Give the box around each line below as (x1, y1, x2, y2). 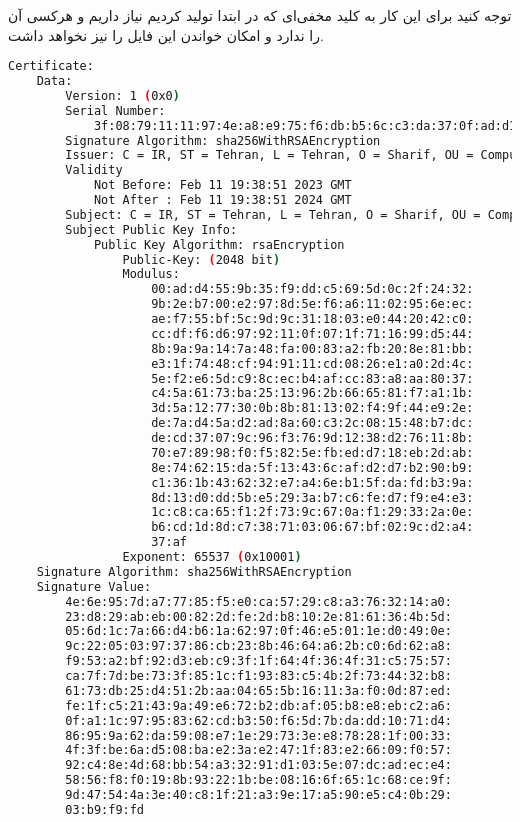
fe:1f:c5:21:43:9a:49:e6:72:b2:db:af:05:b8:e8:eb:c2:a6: (65, 698, 452, 713)
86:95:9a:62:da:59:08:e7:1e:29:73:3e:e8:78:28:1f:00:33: (65, 728, 452, 743)
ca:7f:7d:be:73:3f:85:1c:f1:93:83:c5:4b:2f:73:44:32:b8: (65, 669, 452, 684)
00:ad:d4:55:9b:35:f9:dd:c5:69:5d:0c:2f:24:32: (151, 282, 474, 297)
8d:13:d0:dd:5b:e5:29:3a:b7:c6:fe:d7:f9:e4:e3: (151, 490, 474, 505)
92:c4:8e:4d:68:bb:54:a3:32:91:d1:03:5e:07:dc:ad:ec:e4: (65, 758, 452, 773)
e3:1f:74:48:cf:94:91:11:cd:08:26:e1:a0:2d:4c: (151, 356, 474, 371)
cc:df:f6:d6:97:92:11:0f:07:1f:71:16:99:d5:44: (151, 326, 474, 341)
